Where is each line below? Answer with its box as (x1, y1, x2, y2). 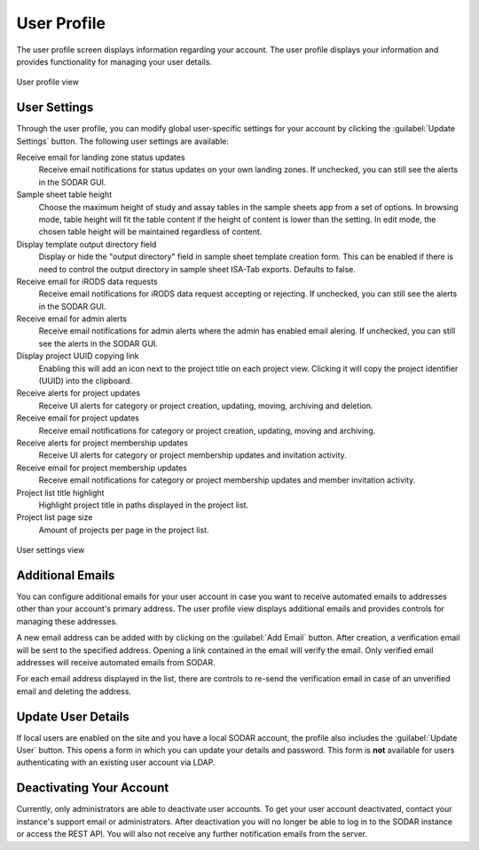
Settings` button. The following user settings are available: (16, 136, 230, 146)
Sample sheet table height (16, 189, 113, 200)
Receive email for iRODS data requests (16, 276, 159, 287)
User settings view (16, 545, 85, 555)
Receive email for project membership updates (16, 462, 188, 473)
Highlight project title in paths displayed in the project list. (38, 500, 248, 510)
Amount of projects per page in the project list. (38, 524, 209, 535)
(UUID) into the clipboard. (38, 375, 133, 386)
